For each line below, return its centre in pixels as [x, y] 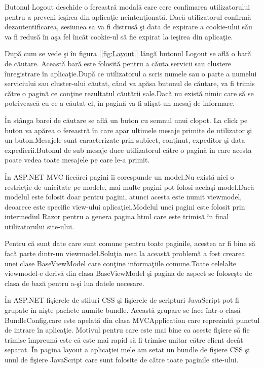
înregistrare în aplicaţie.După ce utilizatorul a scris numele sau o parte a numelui [131, 73]
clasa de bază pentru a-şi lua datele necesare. [74, 283]
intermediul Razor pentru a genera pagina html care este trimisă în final [117, 216]
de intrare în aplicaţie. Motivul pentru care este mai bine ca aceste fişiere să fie [127, 330]
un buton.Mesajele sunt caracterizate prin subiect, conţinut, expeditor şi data [125, 140]
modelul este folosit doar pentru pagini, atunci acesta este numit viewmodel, [123, 197]
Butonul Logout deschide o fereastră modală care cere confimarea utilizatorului [127, 7]
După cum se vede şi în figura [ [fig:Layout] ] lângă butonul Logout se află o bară [128, 53]
